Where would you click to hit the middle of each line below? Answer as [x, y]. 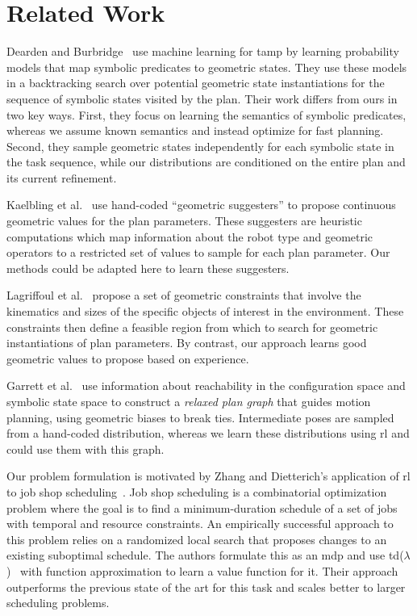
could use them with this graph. [85, 448]
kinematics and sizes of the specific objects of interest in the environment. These [205, 311]
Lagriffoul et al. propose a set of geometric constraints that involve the [184, 295]
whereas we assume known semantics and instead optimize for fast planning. [195, 130]
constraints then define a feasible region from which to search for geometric [192, 327]
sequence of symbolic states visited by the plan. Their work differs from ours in [202, 98]
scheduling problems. [58, 603]
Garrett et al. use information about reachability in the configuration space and [206, 386]
